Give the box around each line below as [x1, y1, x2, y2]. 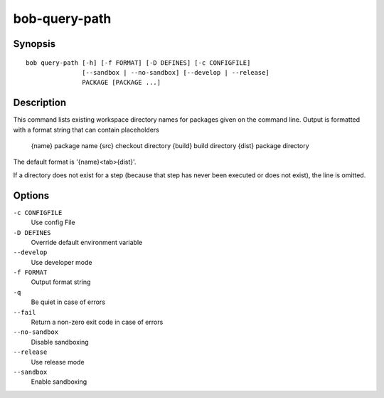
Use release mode [31, 357, 85, 366]
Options [13, 189, 50, 201]
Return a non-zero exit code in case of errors [31, 318, 164, 327]
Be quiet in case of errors [31, 298, 106, 306]
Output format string [31, 278, 91, 286]
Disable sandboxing [31, 337, 89, 346]
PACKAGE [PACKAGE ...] [82, 78, 161, 87]
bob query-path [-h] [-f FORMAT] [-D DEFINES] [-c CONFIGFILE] [26, 58, 251, 67]
